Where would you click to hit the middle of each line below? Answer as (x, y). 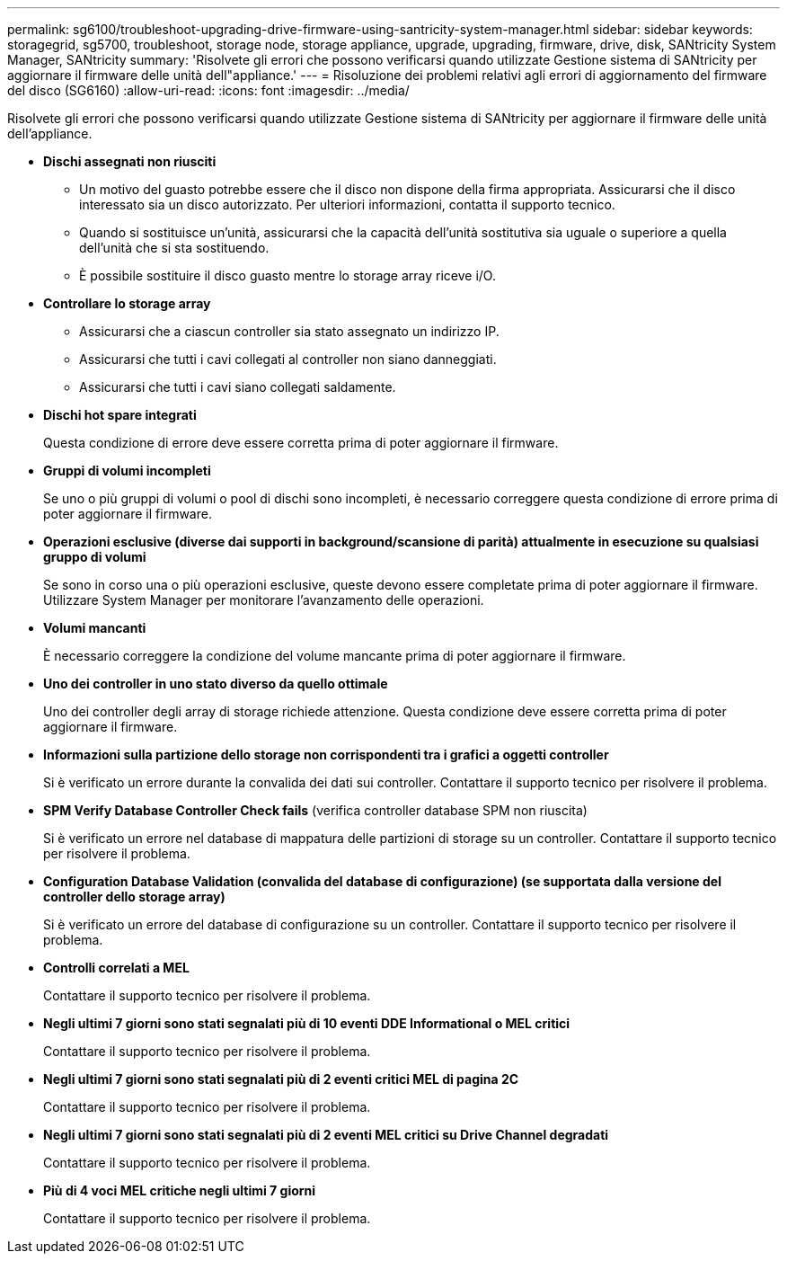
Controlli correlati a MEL (116, 968)
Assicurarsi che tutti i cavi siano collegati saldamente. (238, 387)
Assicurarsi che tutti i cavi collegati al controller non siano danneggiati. (288, 359)
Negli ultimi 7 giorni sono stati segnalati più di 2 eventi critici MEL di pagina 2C (281, 1079)
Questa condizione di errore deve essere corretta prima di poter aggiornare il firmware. (301, 443)
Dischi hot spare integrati (120, 415)
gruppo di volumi (95, 557)
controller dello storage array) (134, 897)
